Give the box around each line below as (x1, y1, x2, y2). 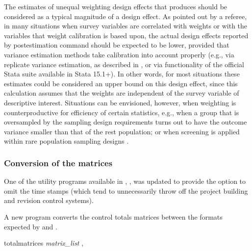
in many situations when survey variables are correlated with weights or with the (4, 21, 248, 31)
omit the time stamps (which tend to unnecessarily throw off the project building (4, 185, 248, 196)
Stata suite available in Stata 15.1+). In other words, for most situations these (4, 69, 240, 79)
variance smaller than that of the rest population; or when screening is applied (4, 126, 240, 136)
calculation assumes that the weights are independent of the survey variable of (4, 88, 239, 98)
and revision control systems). (4, 195, 94, 205)
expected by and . (4, 221, 57, 231)
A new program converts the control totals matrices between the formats (4, 211, 223, 222)
